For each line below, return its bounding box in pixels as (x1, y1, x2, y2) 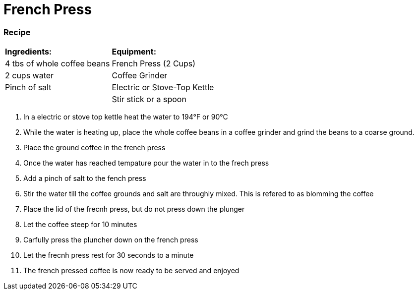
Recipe (3, 27, 31, 37)
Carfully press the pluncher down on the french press (23, 235, 198, 244)
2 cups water (5, 70, 54, 81)
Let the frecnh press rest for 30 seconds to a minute (23, 251, 194, 260)
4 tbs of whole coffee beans (5, 59, 110, 69)
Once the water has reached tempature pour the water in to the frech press (23, 159, 269, 168)
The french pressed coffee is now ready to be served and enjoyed (23, 266, 239, 275)
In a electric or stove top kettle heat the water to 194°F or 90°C (23, 113, 228, 121)
